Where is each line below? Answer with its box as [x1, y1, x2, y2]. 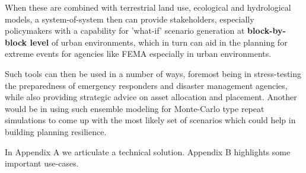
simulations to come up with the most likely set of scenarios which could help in [5, 114, 296, 126]
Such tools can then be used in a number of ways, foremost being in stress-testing [5, 67, 302, 79]
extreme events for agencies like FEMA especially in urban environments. [5, 47, 272, 60]
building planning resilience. [5, 125, 107, 137]
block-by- [247, 24, 286, 37]
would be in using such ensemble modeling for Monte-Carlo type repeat [5, 102, 264, 114]
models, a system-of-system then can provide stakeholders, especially [5, 12, 254, 25]
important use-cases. [5, 157, 79, 169]
